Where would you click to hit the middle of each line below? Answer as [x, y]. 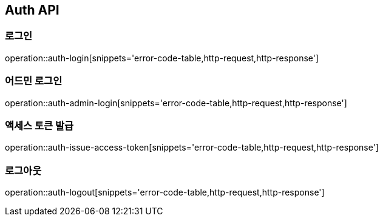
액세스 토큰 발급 [39, 125]
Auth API [32, 10]
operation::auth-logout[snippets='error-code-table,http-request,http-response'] [165, 192]
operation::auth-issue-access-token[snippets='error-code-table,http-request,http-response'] [192, 148]
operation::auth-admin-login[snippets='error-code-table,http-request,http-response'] [176, 103]
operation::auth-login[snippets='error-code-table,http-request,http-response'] [162, 58]
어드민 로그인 [34, 81]
